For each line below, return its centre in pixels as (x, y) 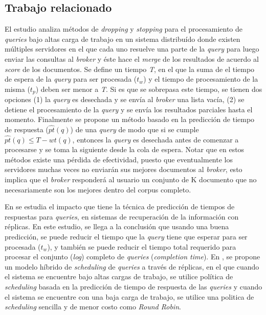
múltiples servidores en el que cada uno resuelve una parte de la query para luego (132, 49)
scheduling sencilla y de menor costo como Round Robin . (93, 307)
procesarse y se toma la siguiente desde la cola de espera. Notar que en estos (125, 149)
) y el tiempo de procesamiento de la (201, 79)
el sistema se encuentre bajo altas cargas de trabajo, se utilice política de (119, 276)
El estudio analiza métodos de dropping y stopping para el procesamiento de (124, 29)
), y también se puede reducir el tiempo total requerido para (142, 246)
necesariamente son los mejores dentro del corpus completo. (98, 189)
